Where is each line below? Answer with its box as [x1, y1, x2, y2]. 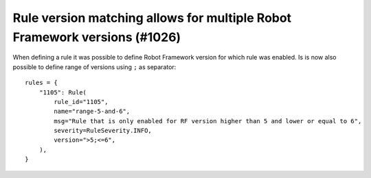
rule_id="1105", [54, 98, 109, 105]
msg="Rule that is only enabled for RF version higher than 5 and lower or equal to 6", [54, 117, 362, 125]
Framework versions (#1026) [12, 29, 181, 44]
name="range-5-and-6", [54, 107, 131, 116]
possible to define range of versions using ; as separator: [12, 62, 177, 71]
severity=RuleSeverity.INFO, [54, 127, 153, 135]
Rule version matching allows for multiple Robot [12, 10, 292, 25]
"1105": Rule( [38, 88, 87, 96]
